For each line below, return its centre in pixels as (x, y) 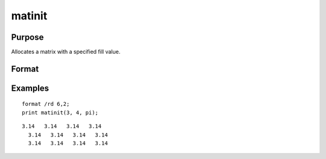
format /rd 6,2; (46, 104)
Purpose (27, 37)
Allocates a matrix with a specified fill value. (66, 52)
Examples (30, 88)
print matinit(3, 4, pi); (60, 112)
